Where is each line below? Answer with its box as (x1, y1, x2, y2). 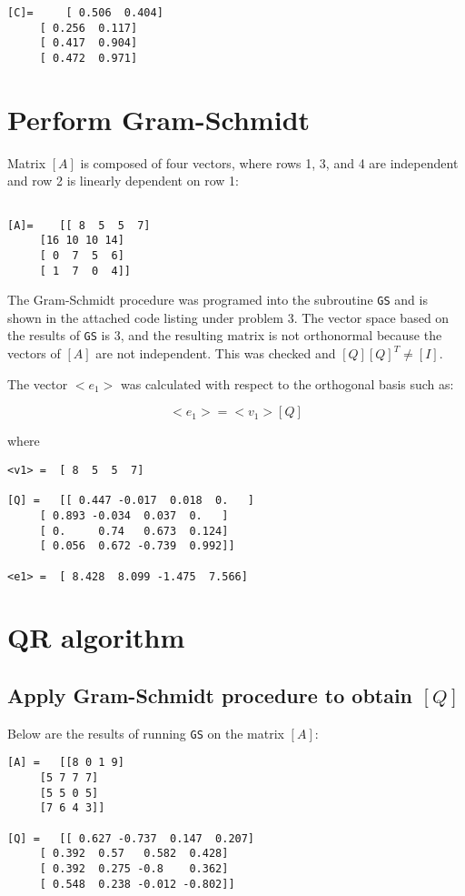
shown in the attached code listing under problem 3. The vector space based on (7, 307, 450, 327)
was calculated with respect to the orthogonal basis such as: (121, 374, 454, 393)
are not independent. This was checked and (95, 344, 336, 363)
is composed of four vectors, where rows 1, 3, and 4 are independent (80, 153, 459, 172)
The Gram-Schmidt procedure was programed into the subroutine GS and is (7, 290, 428, 309)
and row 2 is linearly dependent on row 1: (7, 171, 239, 190)
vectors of (7, 344, 61, 363)
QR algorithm (7, 619, 185, 656)
